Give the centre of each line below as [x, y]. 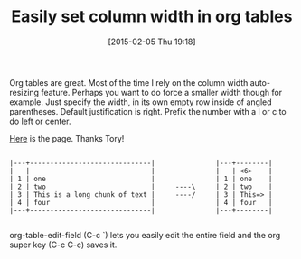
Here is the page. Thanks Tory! [67, 138]
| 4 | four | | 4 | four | [141, 202]
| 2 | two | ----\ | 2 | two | [141, 187]
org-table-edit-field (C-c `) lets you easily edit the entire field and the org [145, 235]
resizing [24, 92]
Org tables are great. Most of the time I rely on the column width [129, 82]
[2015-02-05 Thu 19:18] [152, 42]
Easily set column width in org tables [152, 17]
